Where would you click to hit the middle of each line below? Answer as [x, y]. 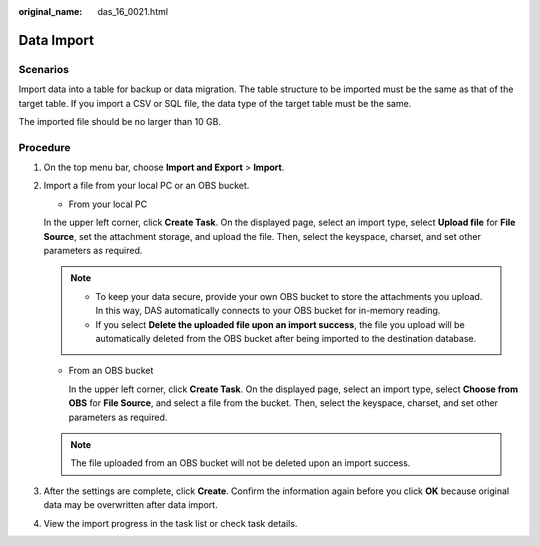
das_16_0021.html [133, 11]
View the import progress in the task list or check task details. [170, 523]
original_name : [50, 11]
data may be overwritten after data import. [131, 505]
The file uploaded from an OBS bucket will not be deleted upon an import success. [240, 463]
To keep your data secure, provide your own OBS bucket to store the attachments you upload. [289, 296]
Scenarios [44, 69]
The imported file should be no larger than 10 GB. [120, 121]
